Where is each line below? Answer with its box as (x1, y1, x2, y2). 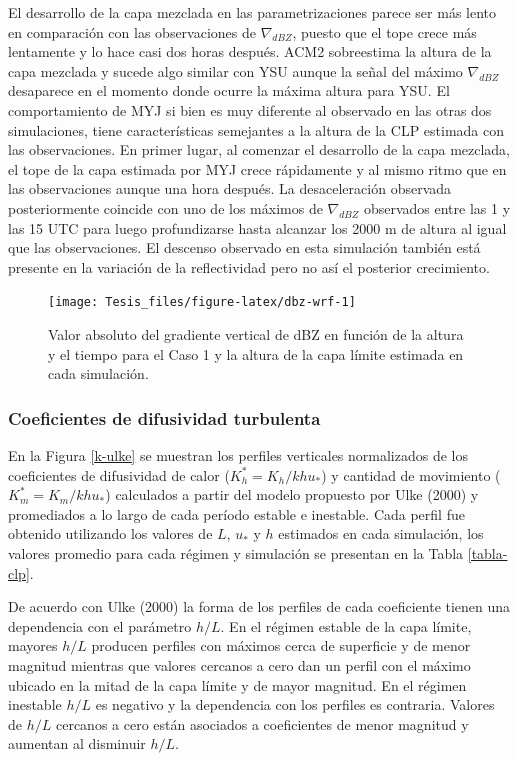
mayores (8, 635, 58, 656)
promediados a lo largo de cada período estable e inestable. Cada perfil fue (8, 503, 465, 524)
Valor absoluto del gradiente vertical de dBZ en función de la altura (48, 323, 464, 344)
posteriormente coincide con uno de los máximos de (8, 197, 323, 218)
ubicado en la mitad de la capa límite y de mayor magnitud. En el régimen (8, 674, 467, 695)
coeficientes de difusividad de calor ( (8, 464, 230, 485)
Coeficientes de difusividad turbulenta (8, 405, 321, 430)
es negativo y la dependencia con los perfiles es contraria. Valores (95, 694, 495, 715)
